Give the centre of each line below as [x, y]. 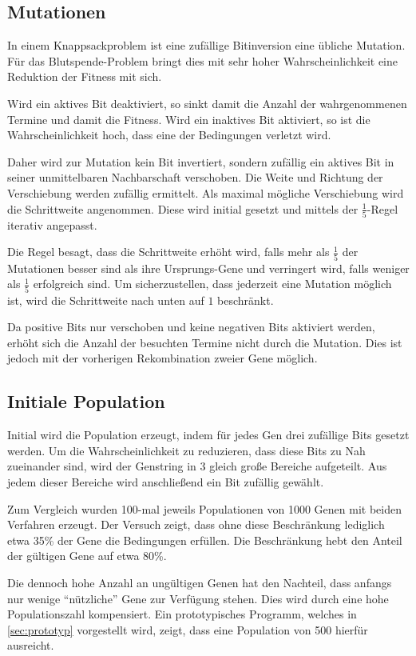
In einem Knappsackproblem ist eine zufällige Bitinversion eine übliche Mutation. [206, 45]
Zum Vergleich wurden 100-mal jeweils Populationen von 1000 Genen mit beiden [204, 508]
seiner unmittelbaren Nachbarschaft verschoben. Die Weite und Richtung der [195, 177]
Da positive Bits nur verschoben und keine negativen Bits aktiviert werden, [191, 327]
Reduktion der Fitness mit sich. [85, 76]
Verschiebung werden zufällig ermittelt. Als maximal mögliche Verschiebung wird [206, 192]
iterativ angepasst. [52, 224]
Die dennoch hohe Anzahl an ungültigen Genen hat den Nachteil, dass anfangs [200, 582]
